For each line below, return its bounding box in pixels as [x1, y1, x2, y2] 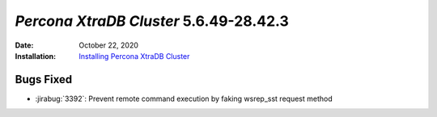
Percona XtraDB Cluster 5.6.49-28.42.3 [15, 12, 289, 30]
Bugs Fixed [15, 73, 73, 86]
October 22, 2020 [78, 40, 139, 50]
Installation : [15, 51, 57, 61]
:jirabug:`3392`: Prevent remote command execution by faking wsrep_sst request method [35, 94, 333, 103]
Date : [15, 40, 34, 50]
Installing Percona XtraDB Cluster [78, 51, 190, 61]
